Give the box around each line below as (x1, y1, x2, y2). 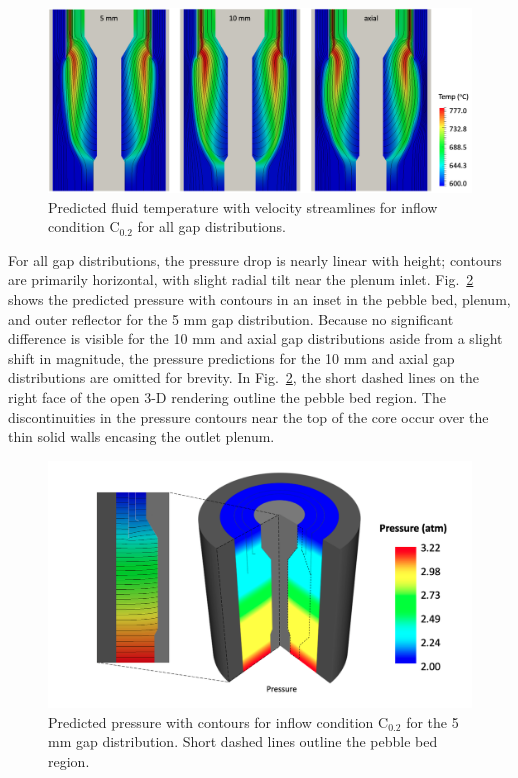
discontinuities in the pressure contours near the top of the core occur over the (8, 406, 489, 427)
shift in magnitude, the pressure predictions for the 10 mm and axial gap (8, 347, 455, 368)
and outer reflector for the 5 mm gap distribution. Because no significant (8, 308, 454, 329)
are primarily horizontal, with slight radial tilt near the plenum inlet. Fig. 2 (8, 269, 474, 290)
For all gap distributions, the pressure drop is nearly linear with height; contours (8, 249, 502, 270)
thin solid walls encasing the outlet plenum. (8, 426, 275, 447)
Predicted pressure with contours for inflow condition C (48, 711, 389, 732)
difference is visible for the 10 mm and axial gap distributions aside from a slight (8, 328, 503, 349)
